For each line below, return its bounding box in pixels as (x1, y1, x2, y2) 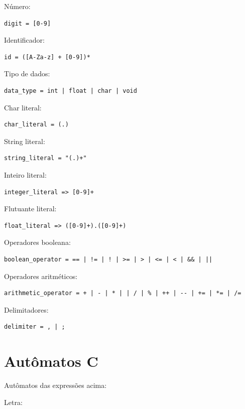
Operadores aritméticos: (4, 270, 78, 281)
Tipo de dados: (4, 68, 50, 79)
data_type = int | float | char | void (4, 87, 137, 94)
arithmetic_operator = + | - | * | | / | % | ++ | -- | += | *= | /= (4, 290, 241, 297)
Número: (4, 1, 31, 11)
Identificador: (4, 35, 45, 45)
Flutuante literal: (4, 203, 57, 214)
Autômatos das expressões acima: (4, 380, 107, 390)
